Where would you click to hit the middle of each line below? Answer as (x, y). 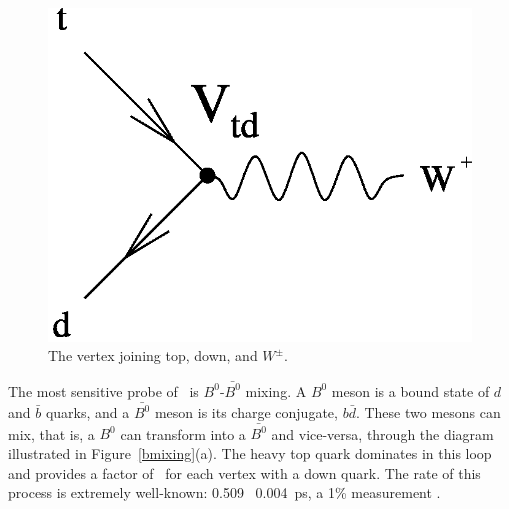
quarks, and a (87, 412)
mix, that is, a (51, 433)
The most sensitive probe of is (103, 390)
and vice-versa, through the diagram (382, 433)
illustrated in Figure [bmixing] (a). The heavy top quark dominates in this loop (250, 452)
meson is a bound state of (410, 390)
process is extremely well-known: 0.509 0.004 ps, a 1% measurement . (224, 492)
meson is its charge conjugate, (246, 412)
